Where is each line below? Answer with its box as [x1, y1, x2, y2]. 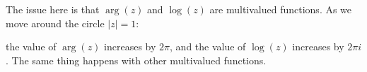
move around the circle [6, 15, 105, 30]
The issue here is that [6, 2, 100, 16]
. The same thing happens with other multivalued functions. [6, 52, 267, 67]
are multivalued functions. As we [209, 2, 352, 16]
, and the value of [170, 39, 246, 54]
